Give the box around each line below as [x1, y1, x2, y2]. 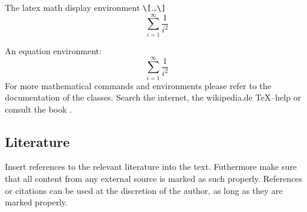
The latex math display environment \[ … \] [5, 1, 166, 13]
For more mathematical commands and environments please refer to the [5, 79, 271, 92]
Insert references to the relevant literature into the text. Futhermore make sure [5, 160, 297, 173]
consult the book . [5, 102, 72, 115]
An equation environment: [5, 44, 102, 57]
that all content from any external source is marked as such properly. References [5, 172, 302, 185]
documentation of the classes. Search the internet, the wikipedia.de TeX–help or [5, 91, 301, 104]
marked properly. [5, 196, 68, 208]
